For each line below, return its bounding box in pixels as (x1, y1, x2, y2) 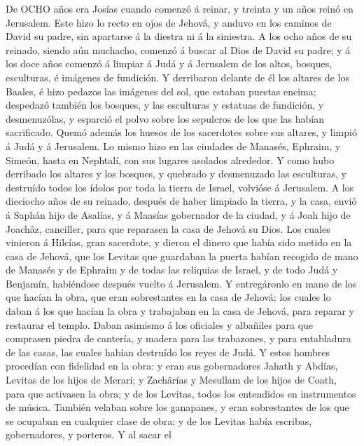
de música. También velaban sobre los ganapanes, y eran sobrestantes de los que (6, 400, 349, 414)
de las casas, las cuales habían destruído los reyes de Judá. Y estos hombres (6, 344, 330, 359)
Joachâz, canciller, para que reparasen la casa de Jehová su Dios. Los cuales (6, 221, 330, 236)
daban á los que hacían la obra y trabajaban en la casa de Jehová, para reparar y (6, 304, 354, 318)
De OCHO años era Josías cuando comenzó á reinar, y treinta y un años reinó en (6, 1, 353, 15)
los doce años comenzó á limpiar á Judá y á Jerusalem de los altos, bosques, (6, 56, 332, 71)
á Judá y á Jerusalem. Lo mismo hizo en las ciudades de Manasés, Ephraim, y (6, 138, 341, 153)
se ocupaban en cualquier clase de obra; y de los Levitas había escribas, (6, 413, 312, 428)
